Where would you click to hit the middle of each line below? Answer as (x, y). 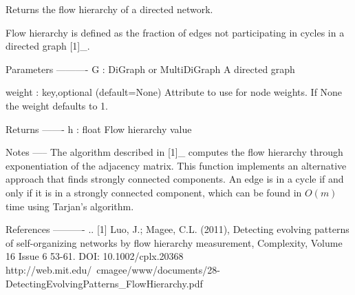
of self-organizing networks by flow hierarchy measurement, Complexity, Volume (174, 242)
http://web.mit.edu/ (49, 269)
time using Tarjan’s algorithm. (70, 206)
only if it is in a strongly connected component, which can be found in (154, 192)
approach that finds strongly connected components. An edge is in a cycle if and (175, 179)
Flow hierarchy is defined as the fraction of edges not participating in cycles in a (175, 32)
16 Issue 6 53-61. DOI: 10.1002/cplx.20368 (95, 256)
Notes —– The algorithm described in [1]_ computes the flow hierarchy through (174, 152)
